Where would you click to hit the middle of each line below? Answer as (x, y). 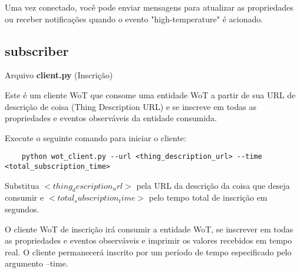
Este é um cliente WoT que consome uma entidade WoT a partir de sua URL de (150, 94)
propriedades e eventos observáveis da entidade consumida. (111, 118)
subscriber (37, 50)
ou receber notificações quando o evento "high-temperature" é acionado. (134, 19)
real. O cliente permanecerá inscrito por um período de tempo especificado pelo (148, 252)
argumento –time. (37, 263)
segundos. (22, 209)
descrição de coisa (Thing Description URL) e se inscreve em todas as (131, 106)
